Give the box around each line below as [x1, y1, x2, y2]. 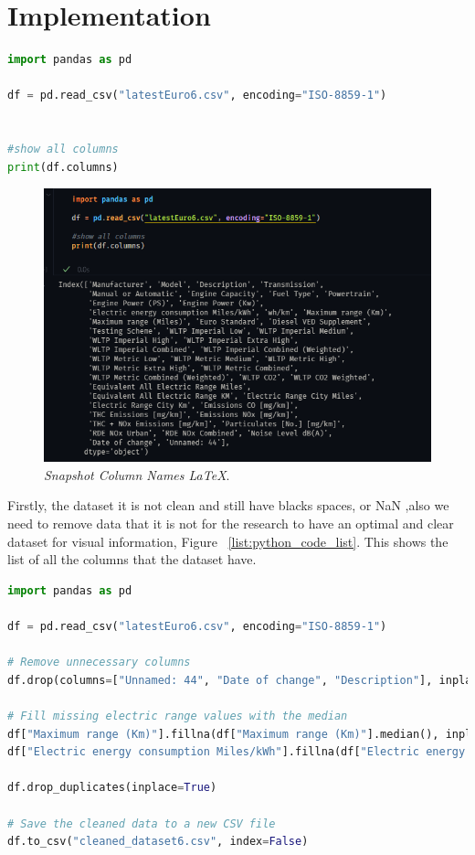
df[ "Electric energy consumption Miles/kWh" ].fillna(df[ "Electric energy [7, 745, 466, 759]
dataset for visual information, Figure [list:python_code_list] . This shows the [7, 531, 449, 550]
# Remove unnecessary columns [7, 656, 191, 669]
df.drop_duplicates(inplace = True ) [7, 781, 217, 795]
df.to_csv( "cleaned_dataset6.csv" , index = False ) [7, 835, 309, 849]
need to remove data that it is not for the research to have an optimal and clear [7, 514, 454, 533]
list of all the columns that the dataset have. [7, 550, 257, 569]
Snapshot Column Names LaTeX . [44, 465, 230, 484]
